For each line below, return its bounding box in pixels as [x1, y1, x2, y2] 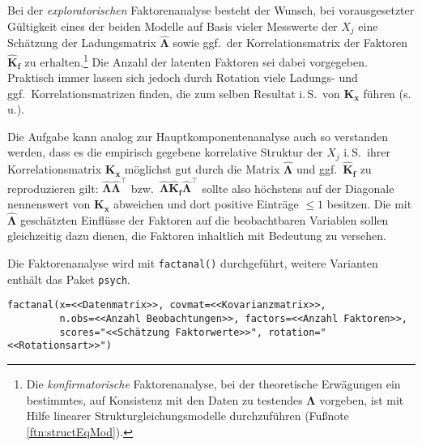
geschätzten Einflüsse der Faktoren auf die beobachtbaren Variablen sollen [19, 211, 389, 228]
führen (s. [363, 84, 411, 101]
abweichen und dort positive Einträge [113, 195, 299, 212]
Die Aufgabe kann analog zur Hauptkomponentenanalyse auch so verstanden [7, 127, 388, 144]
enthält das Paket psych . [7, 270, 130, 287]
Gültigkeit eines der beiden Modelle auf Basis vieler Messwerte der [7, 17, 338, 34]
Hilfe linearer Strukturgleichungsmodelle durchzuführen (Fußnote [26, 407, 349, 424]
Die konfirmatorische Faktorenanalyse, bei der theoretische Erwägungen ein [26, 375, 401, 392]
